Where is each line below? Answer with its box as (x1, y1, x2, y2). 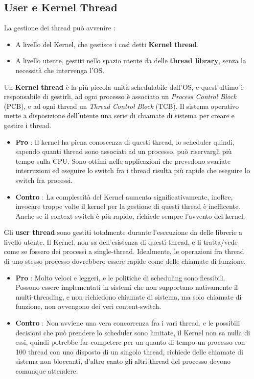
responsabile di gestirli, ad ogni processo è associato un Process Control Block (4, 91, 236, 101)
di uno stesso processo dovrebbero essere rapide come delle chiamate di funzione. (4, 256, 246, 266)
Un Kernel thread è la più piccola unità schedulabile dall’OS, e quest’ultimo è (4, 81, 244, 92)
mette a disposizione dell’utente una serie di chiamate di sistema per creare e (4, 110, 235, 121)
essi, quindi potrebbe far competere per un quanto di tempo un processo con (15, 337, 245, 347)
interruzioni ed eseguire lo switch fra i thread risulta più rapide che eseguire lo (15, 165, 250, 176)
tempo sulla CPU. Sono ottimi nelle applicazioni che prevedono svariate (15, 155, 231, 166)
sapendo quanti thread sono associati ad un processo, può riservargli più (15, 146, 232, 156)
